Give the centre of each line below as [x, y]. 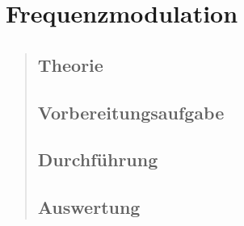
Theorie [70, 64]
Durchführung [98, 159]
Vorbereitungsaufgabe [131, 112]
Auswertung [89, 207]
